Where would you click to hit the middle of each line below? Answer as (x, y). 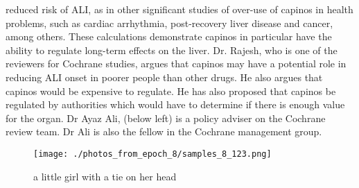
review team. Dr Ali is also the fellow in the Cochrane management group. (164, 131)
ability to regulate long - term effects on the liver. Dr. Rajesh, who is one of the (172, 50)
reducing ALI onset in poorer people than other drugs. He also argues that (164, 77)
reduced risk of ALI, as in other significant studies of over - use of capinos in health (179, 9)
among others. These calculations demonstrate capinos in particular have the (169, 36)
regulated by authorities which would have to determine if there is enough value (175, 104)
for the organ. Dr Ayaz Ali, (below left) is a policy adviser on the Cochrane (166, 118)
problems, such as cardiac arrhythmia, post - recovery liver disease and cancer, (169, 23)
